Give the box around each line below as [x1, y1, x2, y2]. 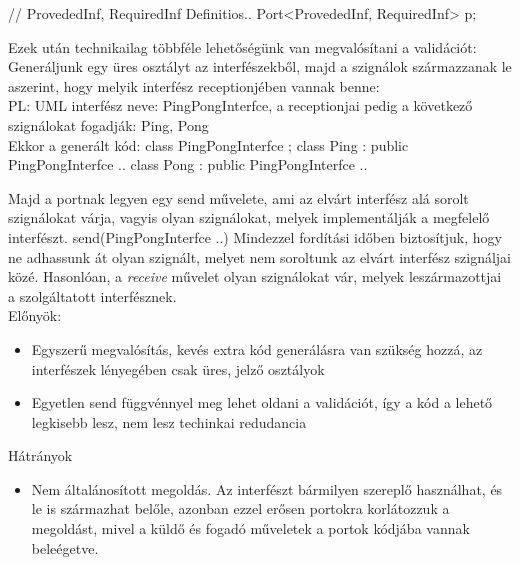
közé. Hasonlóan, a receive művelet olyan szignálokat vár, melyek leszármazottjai [8, 266, 502, 287]
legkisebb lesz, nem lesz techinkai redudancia [31, 411, 307, 432]
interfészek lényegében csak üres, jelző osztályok [31, 358, 325, 379]
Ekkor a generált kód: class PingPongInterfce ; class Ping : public [8, 134, 409, 155]
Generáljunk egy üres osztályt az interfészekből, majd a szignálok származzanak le [8, 56, 512, 77]
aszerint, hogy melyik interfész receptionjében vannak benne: [8, 75, 380, 96]
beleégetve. [31, 537, 99, 558]
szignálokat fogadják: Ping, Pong [8, 114, 209, 135]
